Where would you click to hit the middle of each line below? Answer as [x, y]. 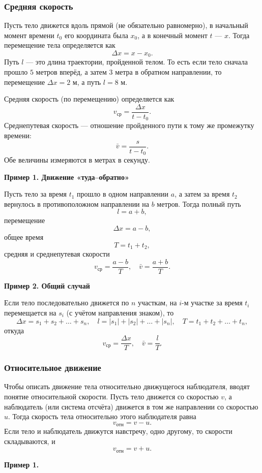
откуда [14, 330]
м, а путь [87, 82]
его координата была [96, 35]
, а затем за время [202, 194]
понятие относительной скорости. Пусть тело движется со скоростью [111, 396]
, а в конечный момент [172, 35]
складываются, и [30, 441]
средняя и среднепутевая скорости [57, 254]
